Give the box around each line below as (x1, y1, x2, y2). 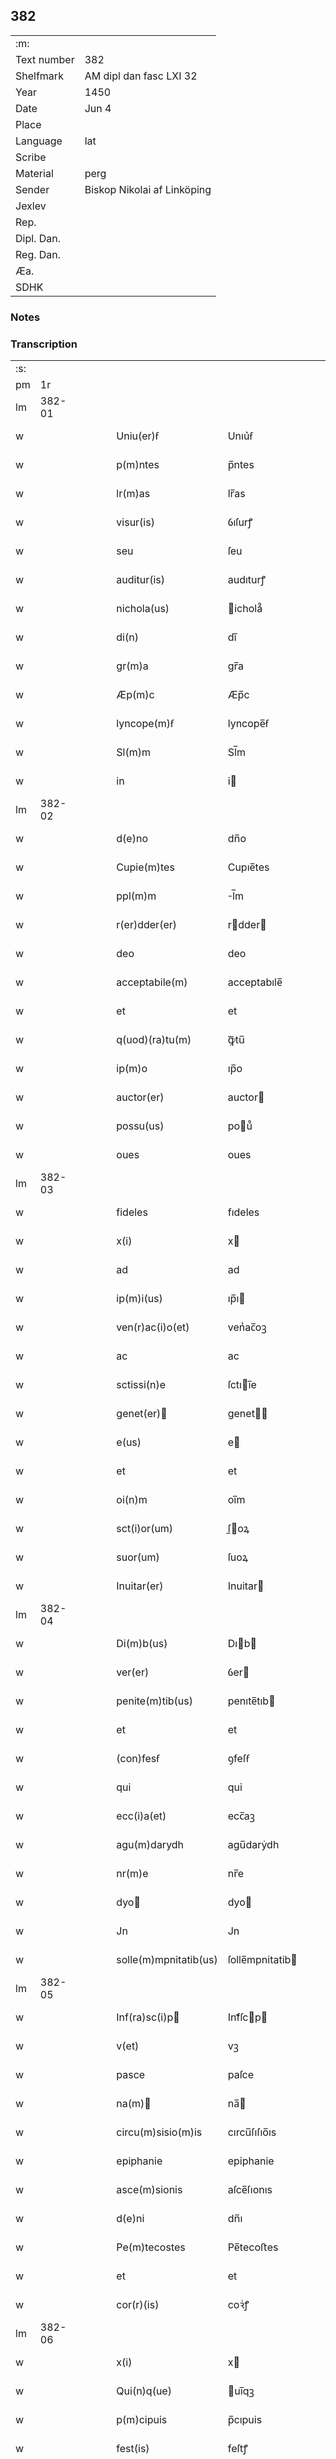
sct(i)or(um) (116, 1522, 174, 1536)
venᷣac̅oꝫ (227, 1320, 267, 1334)
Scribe (15, 150, 47, 164)
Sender (15, 182, 50, 196)
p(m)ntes (116, 458, 160, 472)
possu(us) (116, 1119, 165, 1133)
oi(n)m (116, 1493, 148, 1507)
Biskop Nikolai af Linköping (84, 182, 212, 196)
